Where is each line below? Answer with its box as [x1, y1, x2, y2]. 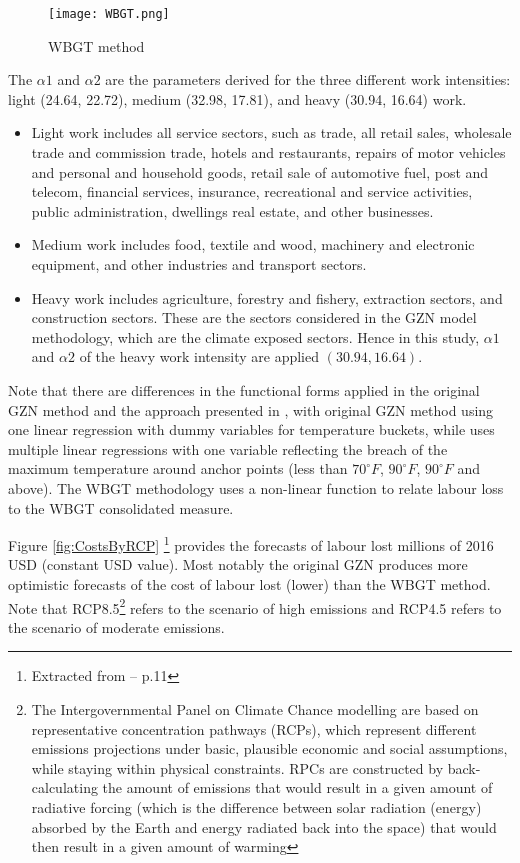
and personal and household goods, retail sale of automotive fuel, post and [31, 161, 489, 182]
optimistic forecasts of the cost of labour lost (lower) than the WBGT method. [8, 573, 491, 594]
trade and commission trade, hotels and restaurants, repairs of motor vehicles [31, 142, 506, 163]
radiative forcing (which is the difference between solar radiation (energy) [31, 796, 482, 817]
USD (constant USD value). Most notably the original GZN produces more [8, 554, 468, 575]
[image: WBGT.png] [48, 7, 170, 21]
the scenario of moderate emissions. [8, 616, 225, 637]
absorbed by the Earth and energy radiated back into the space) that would [31, 816, 497, 837]
